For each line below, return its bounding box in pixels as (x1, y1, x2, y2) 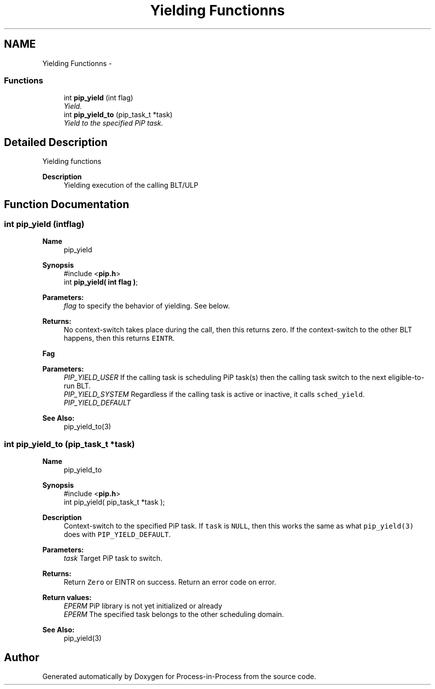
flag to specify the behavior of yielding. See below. (64, 302, 230, 310)
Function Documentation (4, 198, 129, 211)
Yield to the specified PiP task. (64, 119, 163, 128)
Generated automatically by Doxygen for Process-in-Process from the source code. (42, 672, 316, 681)
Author (4, 651, 39, 664)
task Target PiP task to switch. (64, 554, 163, 563)
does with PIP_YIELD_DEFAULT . (64, 530, 171, 539)
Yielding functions (42, 157, 101, 166)
